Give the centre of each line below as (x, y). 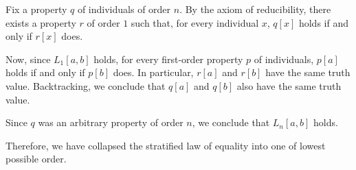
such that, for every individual (195, 22)
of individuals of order (124, 9)
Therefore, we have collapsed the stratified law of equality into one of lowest (166, 145)
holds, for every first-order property (168, 59)
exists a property (41, 22)
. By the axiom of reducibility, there (255, 9)
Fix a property (36, 9)
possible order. (36, 159)
